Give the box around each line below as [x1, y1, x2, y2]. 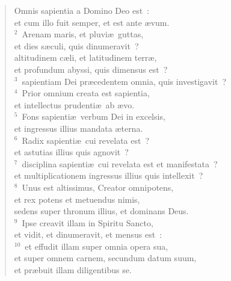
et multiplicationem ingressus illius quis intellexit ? [14, 169, 203, 182]
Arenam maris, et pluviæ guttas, [22, 28, 144, 40]
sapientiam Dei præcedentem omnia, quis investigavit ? [22, 75, 227, 87]
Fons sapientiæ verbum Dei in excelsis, [22, 110, 165, 123]
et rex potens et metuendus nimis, [14, 193, 140, 205]
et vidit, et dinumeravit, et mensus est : [14, 228, 162, 241]
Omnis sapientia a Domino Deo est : [14, 4, 150, 16]
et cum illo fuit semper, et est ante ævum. [14, 16, 170, 28]
